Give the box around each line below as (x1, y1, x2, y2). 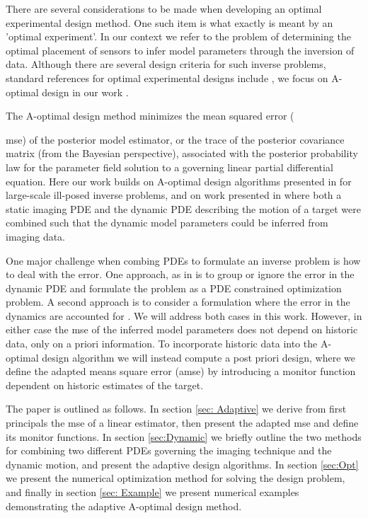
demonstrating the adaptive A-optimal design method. (6, 498, 242, 513)
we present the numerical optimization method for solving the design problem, (6, 471, 345, 485)
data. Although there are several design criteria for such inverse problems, (6, 57, 326, 71)
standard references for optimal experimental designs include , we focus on (6, 70, 328, 85)
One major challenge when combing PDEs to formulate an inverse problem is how (6, 253, 361, 267)
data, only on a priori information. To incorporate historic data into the (6, 336, 318, 351)
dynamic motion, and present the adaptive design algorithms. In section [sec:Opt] (6, 456, 359, 471)
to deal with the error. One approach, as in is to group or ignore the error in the (6, 267, 355, 282)
